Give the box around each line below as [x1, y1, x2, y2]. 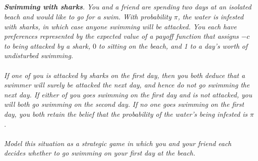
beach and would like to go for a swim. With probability [4, 11, 172, 21]
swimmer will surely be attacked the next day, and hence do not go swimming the [4, 80, 250, 90]
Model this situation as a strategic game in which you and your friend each [4, 138, 232, 148]
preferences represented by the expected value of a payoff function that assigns [4, 31, 239, 41]
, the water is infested [178, 11, 244, 21]
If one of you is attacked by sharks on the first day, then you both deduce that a [4, 70, 245, 80]
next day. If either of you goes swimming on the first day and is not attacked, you [4, 89, 252, 99]
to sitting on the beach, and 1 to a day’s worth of [99, 40, 248, 51]
